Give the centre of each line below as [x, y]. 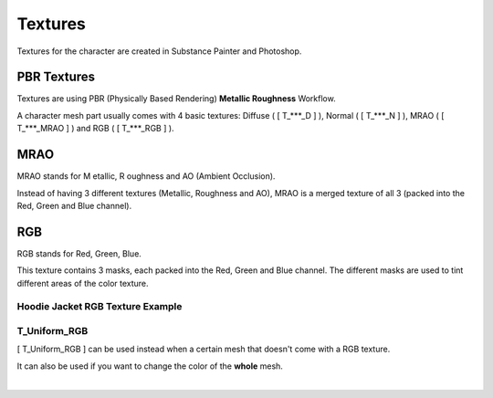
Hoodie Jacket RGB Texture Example [100, 307]
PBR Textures [56, 77]
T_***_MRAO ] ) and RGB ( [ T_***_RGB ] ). [95, 129]
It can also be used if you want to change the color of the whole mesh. [150, 366]
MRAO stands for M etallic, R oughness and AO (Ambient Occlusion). [146, 176]
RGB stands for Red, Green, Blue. [79, 253]
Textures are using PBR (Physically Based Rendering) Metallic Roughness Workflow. [177, 99]
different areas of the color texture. [83, 283]
